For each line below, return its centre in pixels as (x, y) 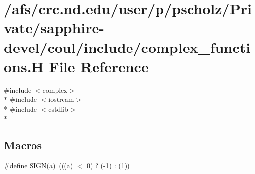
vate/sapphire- (54, 28)
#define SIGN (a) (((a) (39, 165)
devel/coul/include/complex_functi (127, 47)
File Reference (99, 66)
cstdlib (58, 109)
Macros (23, 145)
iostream (61, 99)
